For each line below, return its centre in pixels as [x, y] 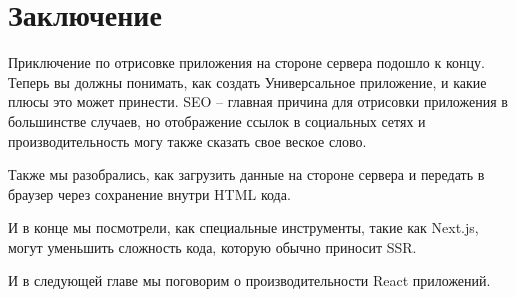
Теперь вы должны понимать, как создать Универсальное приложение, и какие [247, 81]
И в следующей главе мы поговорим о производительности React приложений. [249, 280]
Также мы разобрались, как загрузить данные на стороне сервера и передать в [246, 174]
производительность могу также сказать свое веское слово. [187, 140]
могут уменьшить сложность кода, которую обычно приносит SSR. [212, 246]
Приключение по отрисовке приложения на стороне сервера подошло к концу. [246, 62]
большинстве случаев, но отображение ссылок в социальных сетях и [217, 120]
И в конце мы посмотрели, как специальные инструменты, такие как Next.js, [243, 227]
